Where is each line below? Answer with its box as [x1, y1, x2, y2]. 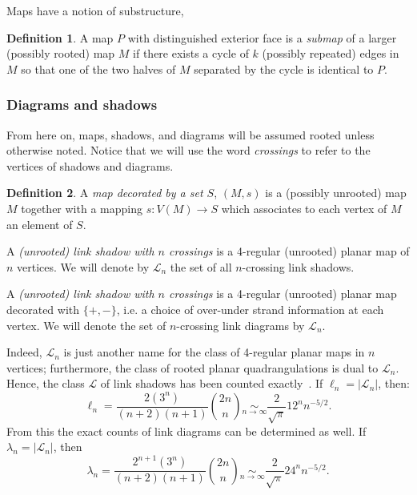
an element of [6, 215, 73, 232]
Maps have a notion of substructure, [6, 2, 184, 18]
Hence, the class [6, 375, 85, 392]
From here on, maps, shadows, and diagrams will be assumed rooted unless [6, 126, 375, 143]
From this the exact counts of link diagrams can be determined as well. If [6, 422, 367, 439]
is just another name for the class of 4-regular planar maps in [63, 344, 365, 360]
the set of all [170, 258, 232, 275]
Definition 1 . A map [6, 29, 114, 46]
